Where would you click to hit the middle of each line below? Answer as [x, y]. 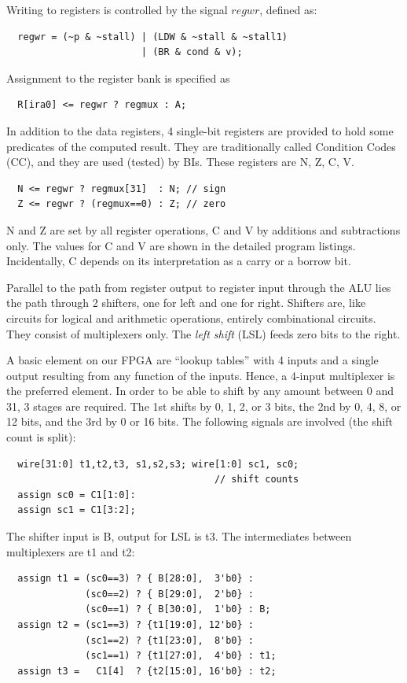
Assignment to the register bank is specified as [118, 78]
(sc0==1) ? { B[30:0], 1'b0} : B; [178, 609]
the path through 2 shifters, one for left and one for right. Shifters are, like [186, 303]
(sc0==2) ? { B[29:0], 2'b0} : [169, 594]
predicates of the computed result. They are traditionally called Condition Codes [201, 146]
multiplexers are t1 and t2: [71, 551]
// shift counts [257, 480]
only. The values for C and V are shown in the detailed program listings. [181, 245]
